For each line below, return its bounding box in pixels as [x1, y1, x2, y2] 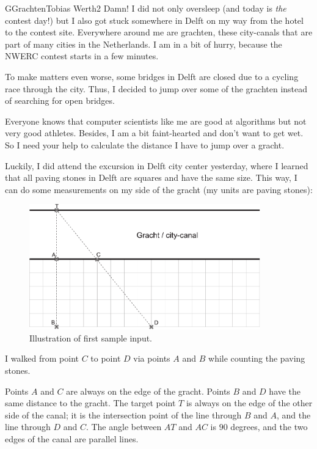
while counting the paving [208, 352, 305, 365]
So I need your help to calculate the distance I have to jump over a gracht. [5, 138, 285, 151]
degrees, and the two [230, 420, 308, 433]
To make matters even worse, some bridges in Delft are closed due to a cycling [5, 70, 299, 82]
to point [90, 352, 121, 365]
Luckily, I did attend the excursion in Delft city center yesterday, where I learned [5, 159, 308, 172]
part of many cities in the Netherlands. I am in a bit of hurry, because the [5, 37, 282, 50]
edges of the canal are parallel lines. [5, 432, 139, 445]
